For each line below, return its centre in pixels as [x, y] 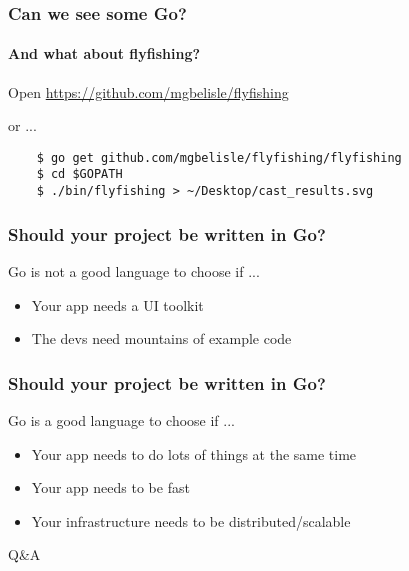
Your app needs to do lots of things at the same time [194, 453]
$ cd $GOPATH [79, 174]
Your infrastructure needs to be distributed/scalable [191, 520]
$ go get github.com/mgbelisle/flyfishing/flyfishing [219, 157]
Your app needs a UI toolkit [117, 304]
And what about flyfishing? [104, 53]
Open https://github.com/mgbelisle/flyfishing [148, 91]
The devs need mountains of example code [161, 338]
